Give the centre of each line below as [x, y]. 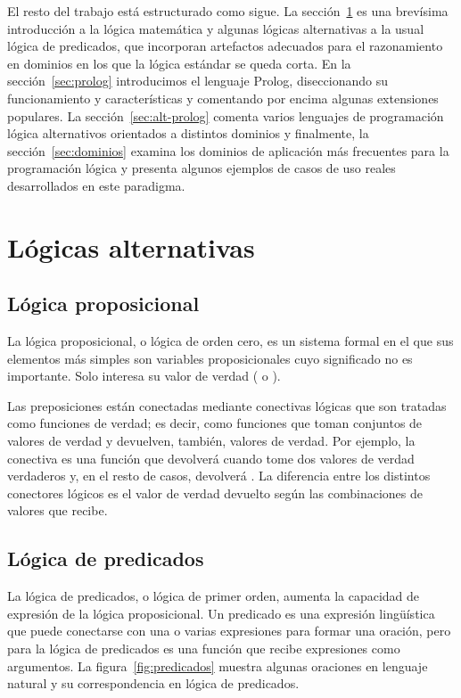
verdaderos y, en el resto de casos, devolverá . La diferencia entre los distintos [219, 476]
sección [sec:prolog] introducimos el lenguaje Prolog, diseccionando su [198, 81]
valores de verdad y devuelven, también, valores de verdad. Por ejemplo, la [211, 441]
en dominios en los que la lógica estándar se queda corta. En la [179, 63]
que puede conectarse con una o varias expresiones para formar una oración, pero [229, 631]
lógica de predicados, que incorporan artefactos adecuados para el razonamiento [225, 46]
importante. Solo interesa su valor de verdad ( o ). [144, 376]
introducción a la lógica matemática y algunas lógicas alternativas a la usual [216, 28]
